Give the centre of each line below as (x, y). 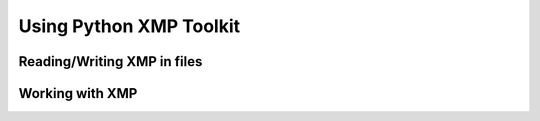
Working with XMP (78, 93)
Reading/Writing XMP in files (110, 61)
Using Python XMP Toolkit (129, 26)
